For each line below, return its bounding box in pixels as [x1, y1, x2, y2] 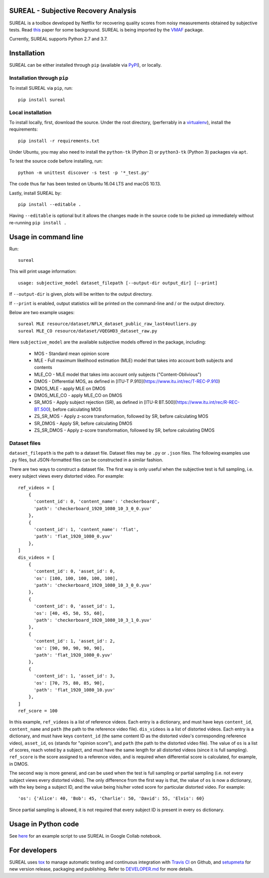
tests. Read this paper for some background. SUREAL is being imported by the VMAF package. [9, 26, 204, 32]
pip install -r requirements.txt [18, 138, 100, 144]
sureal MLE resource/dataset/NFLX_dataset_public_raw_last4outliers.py [18, 321, 197, 327]
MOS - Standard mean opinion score [34, 351, 110, 356]
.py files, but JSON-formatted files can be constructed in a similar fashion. [9, 457, 163, 463]
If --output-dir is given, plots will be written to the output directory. [9, 291, 153, 297]
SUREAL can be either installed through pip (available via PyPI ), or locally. [9, 62, 162, 68]
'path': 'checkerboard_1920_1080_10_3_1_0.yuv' [33, 617, 152, 623]
